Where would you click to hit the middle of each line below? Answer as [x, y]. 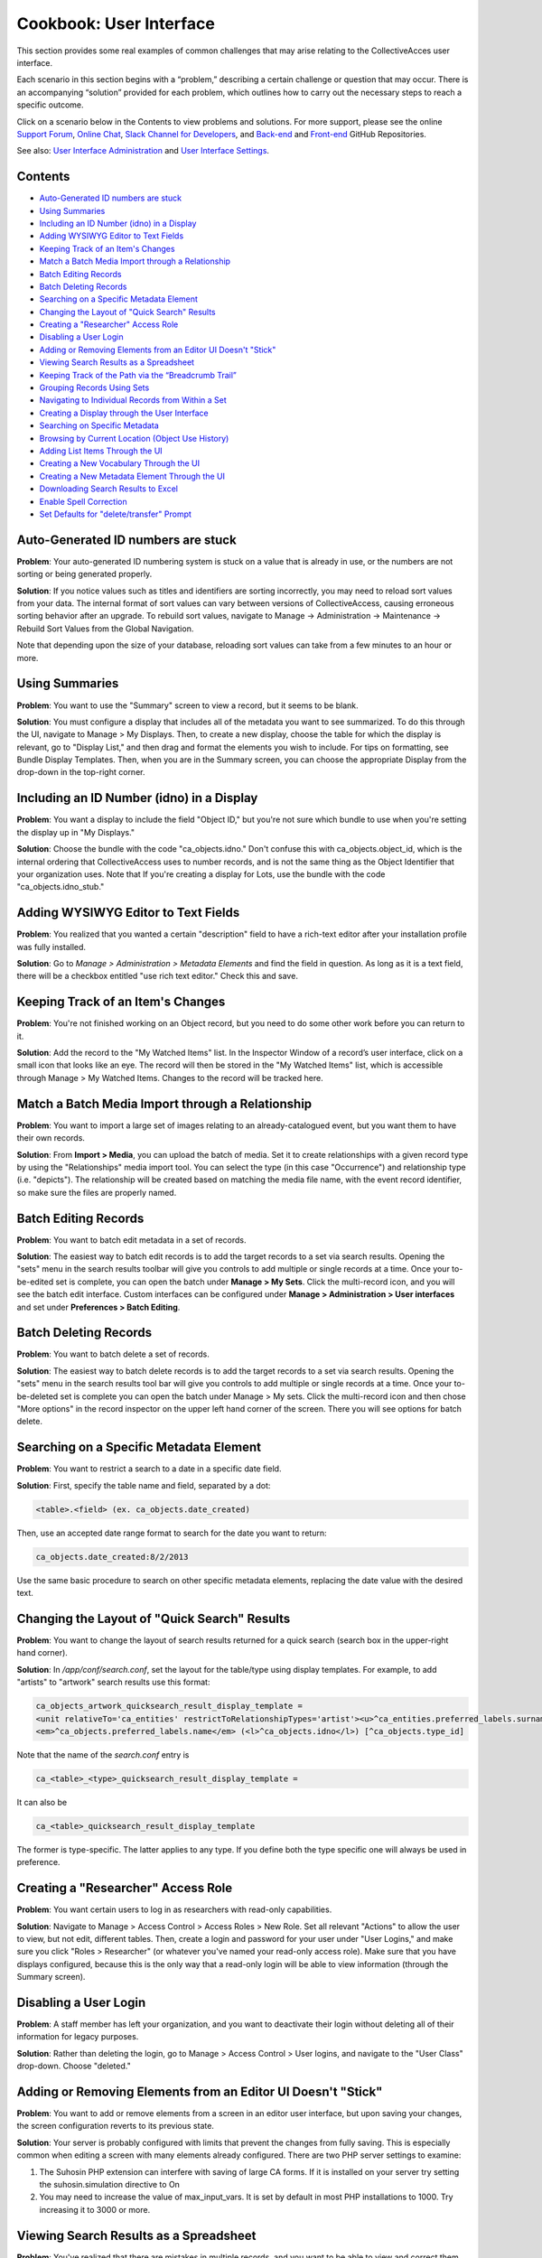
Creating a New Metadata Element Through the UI [132, 476]
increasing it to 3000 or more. [95, 2209]
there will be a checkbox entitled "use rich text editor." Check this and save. [157, 976]
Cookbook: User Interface [116, 23]
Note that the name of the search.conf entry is [103, 1754]
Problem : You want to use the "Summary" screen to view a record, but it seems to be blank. [187, 705]
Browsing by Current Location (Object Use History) [134, 438]
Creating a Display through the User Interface [124, 413]
